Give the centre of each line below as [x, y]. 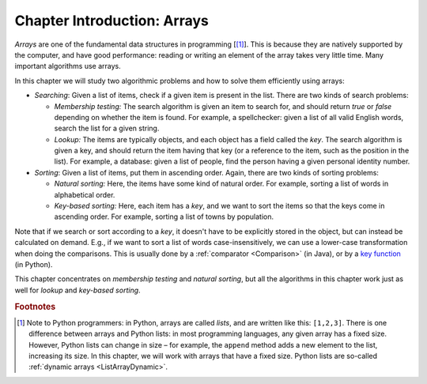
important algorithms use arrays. [68, 66]
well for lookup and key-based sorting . [78, 290]
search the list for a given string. [107, 128]
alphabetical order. [85, 194]
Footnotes [35, 307]
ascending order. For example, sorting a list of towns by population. [164, 216]
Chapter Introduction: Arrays [112, 21]
